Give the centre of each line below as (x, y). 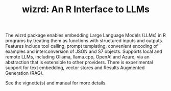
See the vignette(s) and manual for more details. (56, 83)
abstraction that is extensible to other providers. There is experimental (79, 63)
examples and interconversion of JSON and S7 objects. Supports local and (84, 51)
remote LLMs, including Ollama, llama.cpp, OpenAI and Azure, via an (77, 57)
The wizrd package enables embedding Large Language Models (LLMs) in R (86, 35)
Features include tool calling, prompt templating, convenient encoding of (82, 46)
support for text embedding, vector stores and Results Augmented (75, 68)
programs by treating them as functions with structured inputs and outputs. (84, 41)
